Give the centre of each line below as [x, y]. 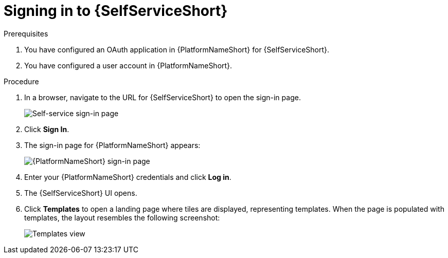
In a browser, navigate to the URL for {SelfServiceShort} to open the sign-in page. [163, 97]
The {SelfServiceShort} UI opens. [81, 193]
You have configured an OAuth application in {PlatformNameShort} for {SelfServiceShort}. [177, 49]
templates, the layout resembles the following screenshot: [122, 217]
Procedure [21, 81]
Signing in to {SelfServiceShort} [116, 11]
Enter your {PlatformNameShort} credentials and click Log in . [128, 177]
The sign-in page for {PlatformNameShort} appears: [112, 145]
